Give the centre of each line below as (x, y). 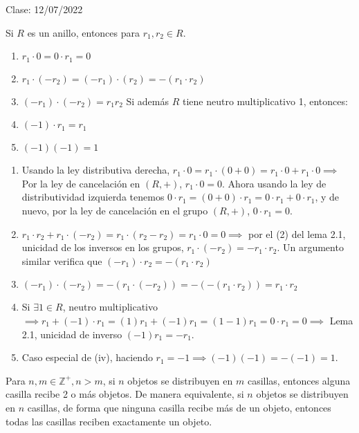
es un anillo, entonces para (84, 32)
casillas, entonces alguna (299, 380)
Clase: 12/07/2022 (44, 9)
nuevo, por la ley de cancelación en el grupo (115, 211)
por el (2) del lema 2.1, (297, 233)
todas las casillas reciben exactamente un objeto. (109, 421)
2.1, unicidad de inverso (72, 334)
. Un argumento (310, 247)
